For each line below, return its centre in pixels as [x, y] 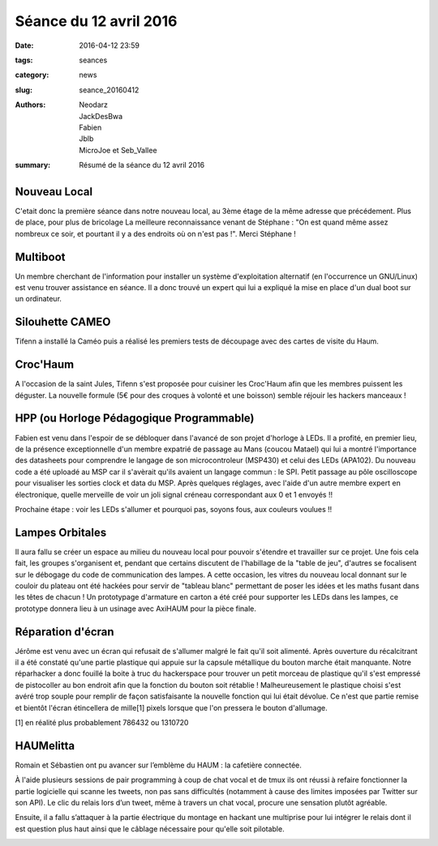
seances [93, 60]
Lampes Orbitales [61, 532]
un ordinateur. [39, 299]
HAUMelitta [45, 746]
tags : [24, 60]
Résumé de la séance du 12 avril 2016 [142, 165]
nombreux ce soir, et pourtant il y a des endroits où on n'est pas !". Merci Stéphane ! [155, 233]
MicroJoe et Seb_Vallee [118, 150]
